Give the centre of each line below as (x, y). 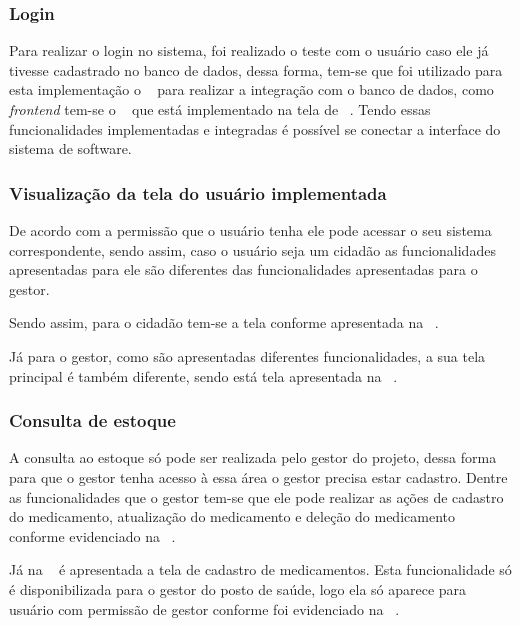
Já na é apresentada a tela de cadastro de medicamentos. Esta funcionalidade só (260, 569)
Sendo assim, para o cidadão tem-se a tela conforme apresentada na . (224, 322)
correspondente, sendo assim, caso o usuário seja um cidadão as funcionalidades (252, 249)
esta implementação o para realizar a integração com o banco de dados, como (251, 89)
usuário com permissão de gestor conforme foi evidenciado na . (204, 608)
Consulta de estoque (92, 420)
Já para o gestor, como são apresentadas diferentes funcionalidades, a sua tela (247, 355)
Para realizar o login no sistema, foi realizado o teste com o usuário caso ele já (249, 50)
